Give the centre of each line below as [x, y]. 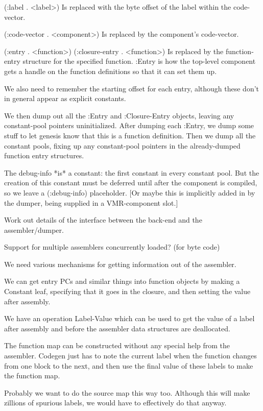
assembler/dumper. [34, 229]
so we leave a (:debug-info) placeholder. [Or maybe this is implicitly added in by [130, 192]
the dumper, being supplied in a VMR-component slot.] [91, 202]
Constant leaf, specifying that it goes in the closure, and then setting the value [127, 291]
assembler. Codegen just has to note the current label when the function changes [130, 356]
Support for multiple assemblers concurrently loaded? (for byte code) [112, 247]
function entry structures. [44, 155]
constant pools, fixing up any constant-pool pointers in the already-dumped [122, 145]
